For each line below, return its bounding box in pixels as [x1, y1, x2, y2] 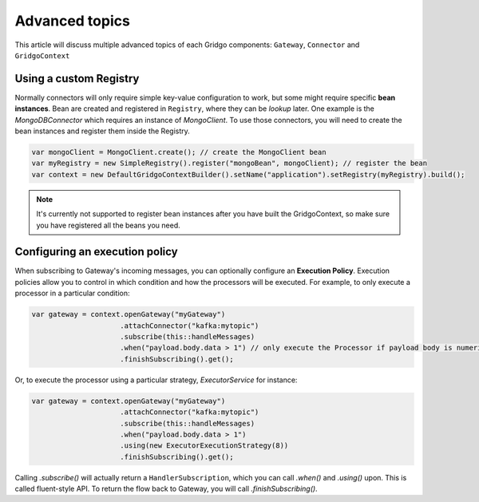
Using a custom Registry [14, 72, 140, 85]
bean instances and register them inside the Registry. [14, 126, 191, 136]
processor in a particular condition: [14, 288, 131, 298]
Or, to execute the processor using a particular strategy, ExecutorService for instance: [14, 375, 298, 385]
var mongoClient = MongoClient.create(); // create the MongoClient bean [31, 148, 327, 156]
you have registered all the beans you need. [36, 220, 180, 230]
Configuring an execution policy [14, 245, 179, 259]
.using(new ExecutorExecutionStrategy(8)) [120, 441, 289, 450]
